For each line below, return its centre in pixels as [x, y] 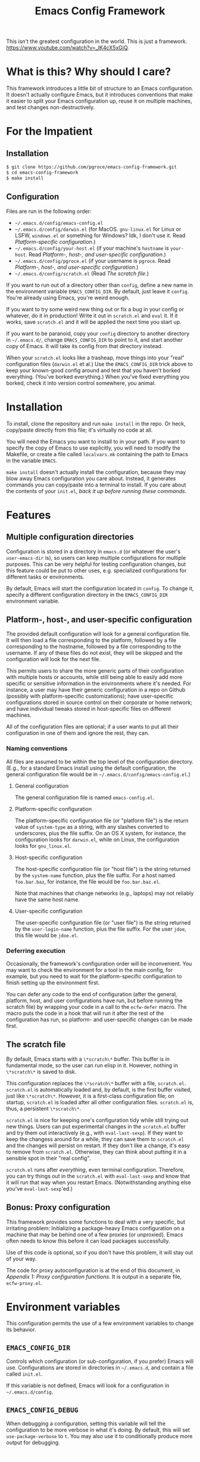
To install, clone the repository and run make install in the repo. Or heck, [96, 423]
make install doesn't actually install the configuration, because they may [96, 472]
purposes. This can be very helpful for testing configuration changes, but [96, 564]
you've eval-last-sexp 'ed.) [40, 1188]
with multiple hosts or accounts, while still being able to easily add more [94, 677]
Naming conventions [37, 748]
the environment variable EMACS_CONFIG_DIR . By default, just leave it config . [98, 291]
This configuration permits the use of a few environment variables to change [100, 1323]
